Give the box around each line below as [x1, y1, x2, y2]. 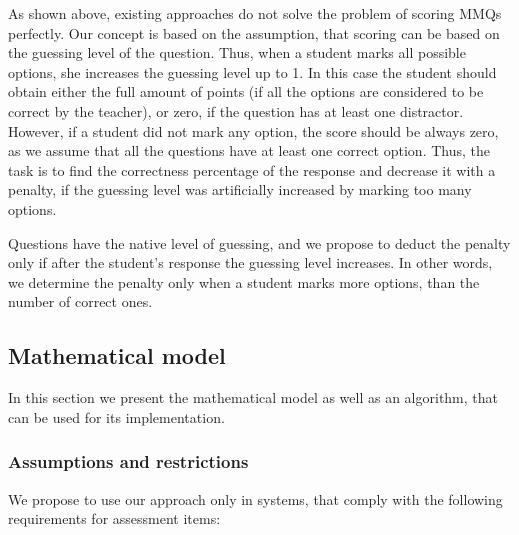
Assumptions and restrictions [8, 449, 249, 474]
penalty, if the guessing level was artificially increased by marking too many [8, 179, 472, 200]
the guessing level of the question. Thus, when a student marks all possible [8, 42, 466, 63]
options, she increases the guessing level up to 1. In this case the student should [8, 61, 497, 82]
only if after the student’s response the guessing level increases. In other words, [8, 252, 493, 273]
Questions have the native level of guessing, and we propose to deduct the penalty [8, 232, 511, 253]
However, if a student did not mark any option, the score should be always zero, [8, 120, 499, 141]
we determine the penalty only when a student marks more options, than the [8, 271, 480, 292]
